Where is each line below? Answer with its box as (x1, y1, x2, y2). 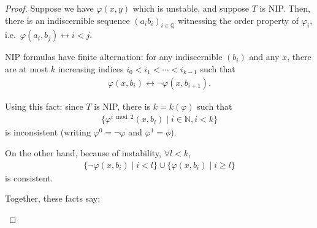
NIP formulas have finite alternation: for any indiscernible (5, 50, 223, 63)
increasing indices (58, 62, 124, 75)
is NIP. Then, (259, 2, 310, 14)
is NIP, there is (94, 99, 151, 112)
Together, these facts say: (5, 192, 101, 205)
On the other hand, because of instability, (5, 146, 161, 159)
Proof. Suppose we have (5, 2, 94, 14)
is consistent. (5, 171, 53, 184)
